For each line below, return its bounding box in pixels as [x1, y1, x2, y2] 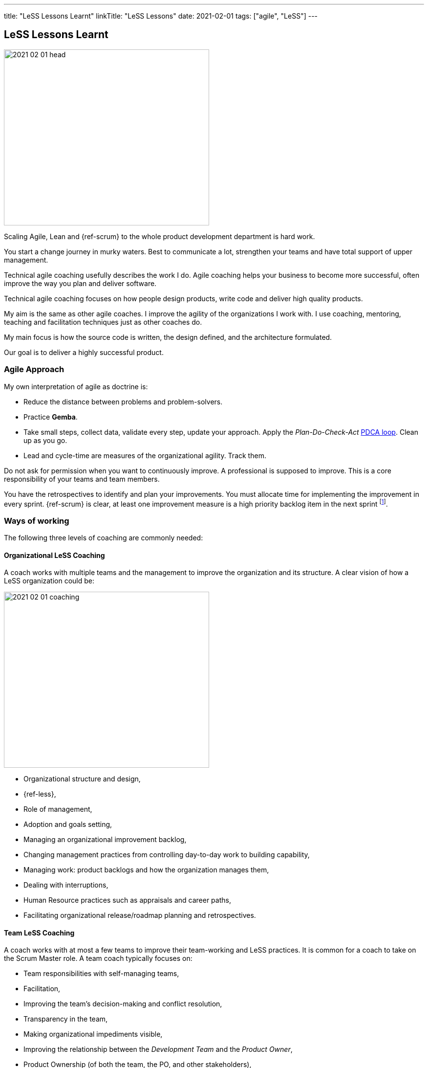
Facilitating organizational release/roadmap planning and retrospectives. [23, 911, 256, 920]
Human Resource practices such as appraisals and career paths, [23, 896, 231, 905]
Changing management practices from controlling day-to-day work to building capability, [23, 850, 310, 859]
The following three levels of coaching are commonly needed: [4, 534, 203, 542]
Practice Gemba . [23, 412, 78, 421]
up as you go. [23, 436, 67, 445]
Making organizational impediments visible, [23, 1030, 163, 1039]
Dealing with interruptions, [23, 881, 108, 890]
